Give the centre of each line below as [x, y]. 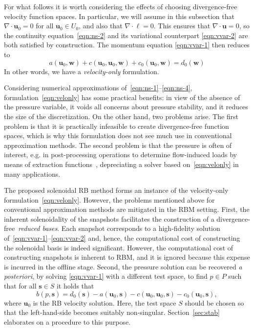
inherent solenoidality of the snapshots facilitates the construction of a [109, 218]
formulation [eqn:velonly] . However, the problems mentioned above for [109, 199]
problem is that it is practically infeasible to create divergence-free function [116, 126]
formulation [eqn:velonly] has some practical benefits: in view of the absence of [122, 97]
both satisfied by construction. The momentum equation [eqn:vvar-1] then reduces [127, 45]
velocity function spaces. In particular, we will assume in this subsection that [119, 16]
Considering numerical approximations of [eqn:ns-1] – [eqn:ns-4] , [98, 88]
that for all [20, 286]
